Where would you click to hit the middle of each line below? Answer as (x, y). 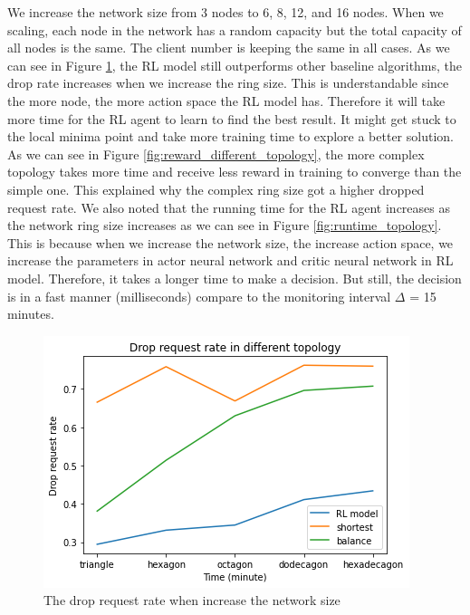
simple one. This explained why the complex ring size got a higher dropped (216, 189)
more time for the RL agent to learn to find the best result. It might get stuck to (232, 118)
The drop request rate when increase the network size (192, 600)
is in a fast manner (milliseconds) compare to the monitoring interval (199, 296)
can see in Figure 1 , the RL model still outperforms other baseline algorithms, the (235, 65)
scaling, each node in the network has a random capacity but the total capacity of (235, 29)
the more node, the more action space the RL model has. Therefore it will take (226, 100)
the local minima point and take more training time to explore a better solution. (230, 136)
